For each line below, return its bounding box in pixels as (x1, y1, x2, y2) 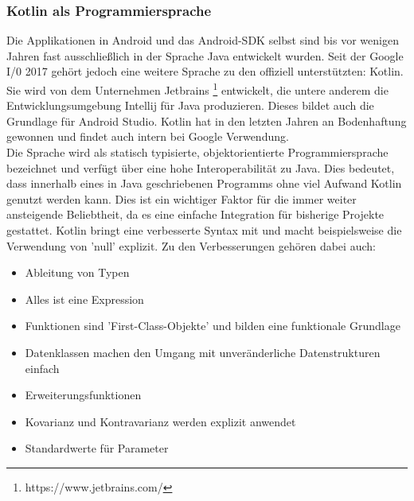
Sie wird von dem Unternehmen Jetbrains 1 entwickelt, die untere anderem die (6, 80, 389, 98)
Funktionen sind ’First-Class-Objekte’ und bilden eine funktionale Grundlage (25, 317, 400, 334)
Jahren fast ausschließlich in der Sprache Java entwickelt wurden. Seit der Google (6, 47, 404, 64)
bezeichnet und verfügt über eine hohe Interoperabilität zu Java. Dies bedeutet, (6, 159, 395, 176)
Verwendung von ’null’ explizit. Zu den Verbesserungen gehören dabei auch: (6, 237, 376, 254)
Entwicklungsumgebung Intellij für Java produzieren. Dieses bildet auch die (6, 97, 374, 114)
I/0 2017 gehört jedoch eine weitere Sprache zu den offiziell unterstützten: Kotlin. (6, 63, 404, 80)
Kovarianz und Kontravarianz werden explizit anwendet (25, 413, 296, 429)
